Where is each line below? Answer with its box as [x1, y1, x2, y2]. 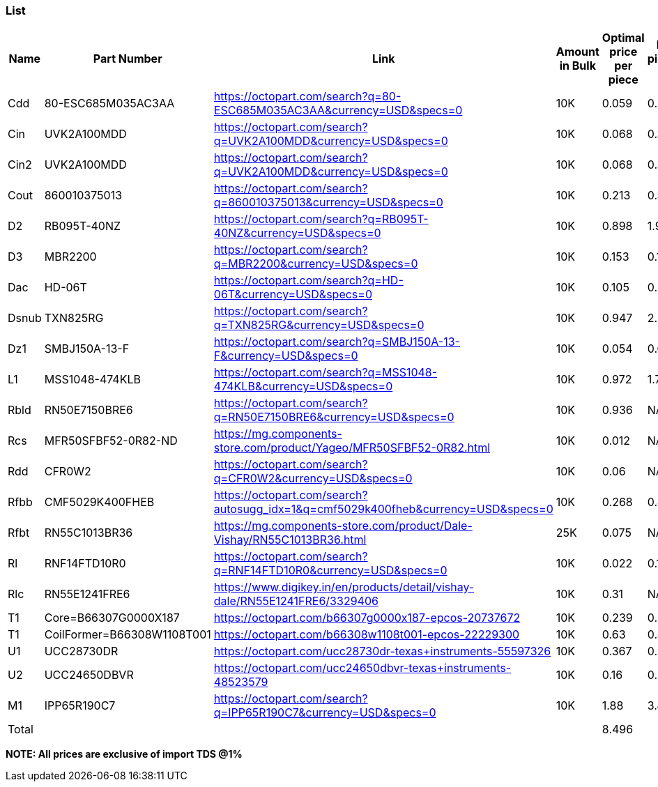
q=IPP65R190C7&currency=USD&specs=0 [213, 705, 436, 720]
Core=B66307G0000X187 [44, 611, 180, 625]
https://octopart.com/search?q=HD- [213, 273, 404, 288]
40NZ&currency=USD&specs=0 [213, 226, 381, 240]
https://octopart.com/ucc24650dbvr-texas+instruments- [213, 661, 512, 675]
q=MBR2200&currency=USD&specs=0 [213, 257, 418, 271]
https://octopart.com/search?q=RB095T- [213, 212, 429, 227]
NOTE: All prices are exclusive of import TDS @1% [6, 748, 243, 761]
